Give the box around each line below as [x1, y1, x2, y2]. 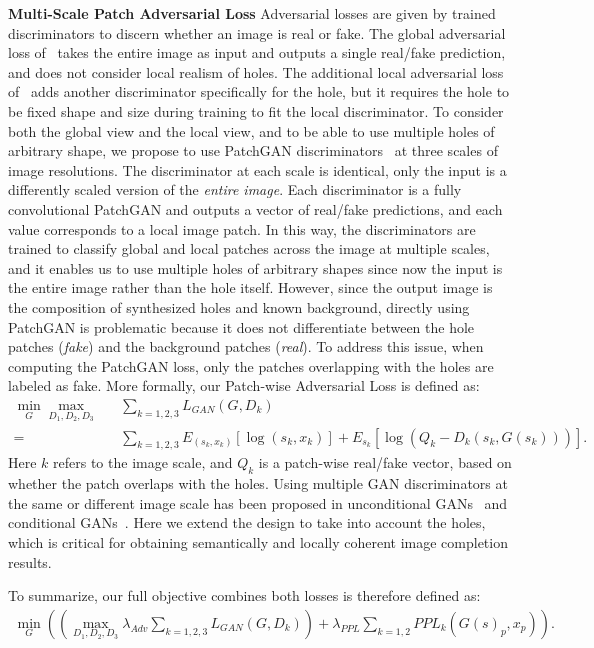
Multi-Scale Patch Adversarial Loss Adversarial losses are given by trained [8, 3, 496, 23]
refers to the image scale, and [53, 452, 233, 473]
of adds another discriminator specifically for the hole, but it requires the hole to [8, 81, 510, 102]
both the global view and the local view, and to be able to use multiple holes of [8, 120, 495, 141]
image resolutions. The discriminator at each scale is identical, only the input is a [8, 159, 507, 180]
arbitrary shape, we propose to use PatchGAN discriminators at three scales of [8, 140, 498, 161]
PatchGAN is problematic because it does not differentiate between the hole [8, 316, 475, 337]
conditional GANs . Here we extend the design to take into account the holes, [8, 512, 486, 533]
